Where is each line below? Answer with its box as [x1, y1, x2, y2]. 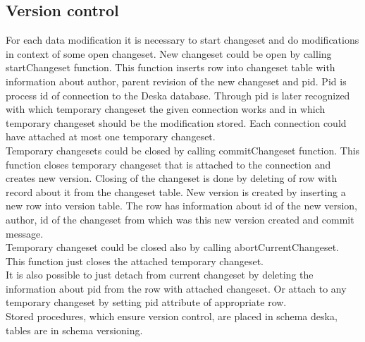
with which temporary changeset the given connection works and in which [6, 102, 326, 116]
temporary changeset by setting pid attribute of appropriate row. [6, 295, 287, 310]
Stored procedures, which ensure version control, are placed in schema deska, [6, 309, 338, 324]
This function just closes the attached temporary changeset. [6, 253, 264, 268]
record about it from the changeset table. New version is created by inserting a [6, 184, 346, 199]
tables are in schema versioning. [6, 322, 143, 337]
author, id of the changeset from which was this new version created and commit [6, 212, 354, 226]
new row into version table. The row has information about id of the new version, [6, 198, 357, 213]
